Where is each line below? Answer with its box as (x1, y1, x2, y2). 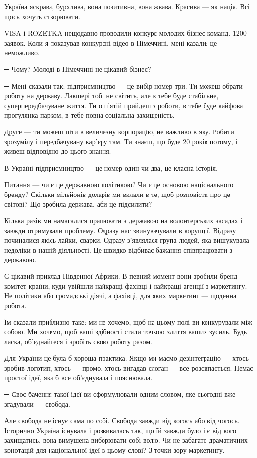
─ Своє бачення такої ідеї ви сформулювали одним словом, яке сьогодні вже (4, 389, 236, 399)
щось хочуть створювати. (4, 11, 80, 21)
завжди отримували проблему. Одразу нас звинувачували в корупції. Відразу (4, 225, 236, 235)
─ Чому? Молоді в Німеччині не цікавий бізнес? (4, 64, 151, 74)
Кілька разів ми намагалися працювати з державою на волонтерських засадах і (4, 215, 243, 226)
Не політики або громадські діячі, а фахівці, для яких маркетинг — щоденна (4, 290, 237, 301)
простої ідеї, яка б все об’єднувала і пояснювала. (4, 372, 153, 383)
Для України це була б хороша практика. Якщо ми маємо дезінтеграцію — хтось (4, 353, 249, 363)
